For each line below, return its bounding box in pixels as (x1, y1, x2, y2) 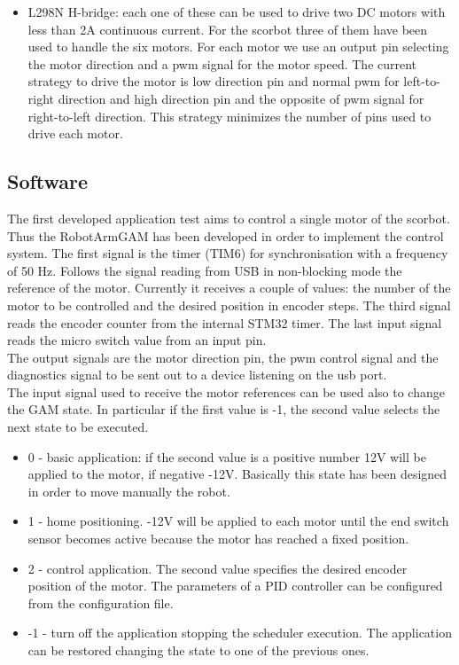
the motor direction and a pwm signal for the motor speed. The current (27, 54, 417, 73)
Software (7, 168, 89, 195)
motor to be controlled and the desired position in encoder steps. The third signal (7, 295, 451, 314)
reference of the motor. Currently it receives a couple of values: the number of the (7, 278, 451, 297)
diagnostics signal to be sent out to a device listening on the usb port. (7, 365, 387, 384)
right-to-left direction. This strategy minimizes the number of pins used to (27, 106, 432, 125)
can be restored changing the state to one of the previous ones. (27, 641, 370, 660)
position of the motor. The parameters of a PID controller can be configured (27, 576, 443, 595)
